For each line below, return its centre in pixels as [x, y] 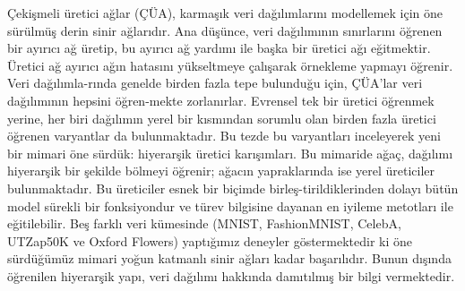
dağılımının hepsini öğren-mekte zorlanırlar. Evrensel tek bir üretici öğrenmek [221, 100]
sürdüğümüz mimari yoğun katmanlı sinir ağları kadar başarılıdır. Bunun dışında [229, 258]
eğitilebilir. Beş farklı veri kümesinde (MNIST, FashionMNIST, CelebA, [204, 223]
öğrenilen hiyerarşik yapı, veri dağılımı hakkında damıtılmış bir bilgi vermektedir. [231, 275]
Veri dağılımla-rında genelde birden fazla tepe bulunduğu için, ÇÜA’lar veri [215, 83]
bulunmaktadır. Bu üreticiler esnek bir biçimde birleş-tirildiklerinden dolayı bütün [233, 188]
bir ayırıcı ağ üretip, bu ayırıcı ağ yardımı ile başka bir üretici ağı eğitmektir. [219, 48]
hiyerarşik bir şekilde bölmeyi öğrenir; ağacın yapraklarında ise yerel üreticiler [221, 171]
